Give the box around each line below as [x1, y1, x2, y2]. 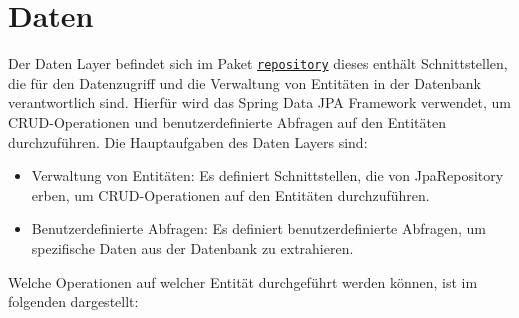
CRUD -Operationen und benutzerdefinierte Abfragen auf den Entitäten [8, 111, 446, 132]
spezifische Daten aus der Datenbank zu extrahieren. [31, 237, 354, 258]
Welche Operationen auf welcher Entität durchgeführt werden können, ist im [8, 271, 478, 292]
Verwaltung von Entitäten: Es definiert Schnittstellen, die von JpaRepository [31, 165, 504, 186]
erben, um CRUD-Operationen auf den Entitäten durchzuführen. [31, 184, 430, 205]
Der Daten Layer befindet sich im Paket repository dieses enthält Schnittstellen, [8, 53, 508, 74]
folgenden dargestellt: [8, 291, 139, 312]
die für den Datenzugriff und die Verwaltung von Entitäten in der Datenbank [8, 72, 481, 93]
